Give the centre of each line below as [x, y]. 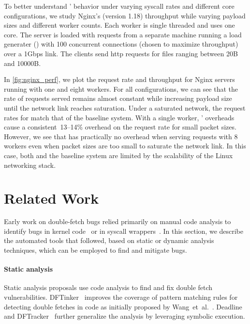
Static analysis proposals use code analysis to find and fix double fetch [108, 287]
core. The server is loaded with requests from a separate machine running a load [123, 34]
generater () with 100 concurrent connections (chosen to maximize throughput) [121, 44]
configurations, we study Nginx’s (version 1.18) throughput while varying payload [125, 15]
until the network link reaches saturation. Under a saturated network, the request [125, 107]
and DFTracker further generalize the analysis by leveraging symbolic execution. [125, 316]
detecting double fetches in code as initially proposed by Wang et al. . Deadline [123, 306]
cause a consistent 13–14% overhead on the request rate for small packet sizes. [120, 127]
